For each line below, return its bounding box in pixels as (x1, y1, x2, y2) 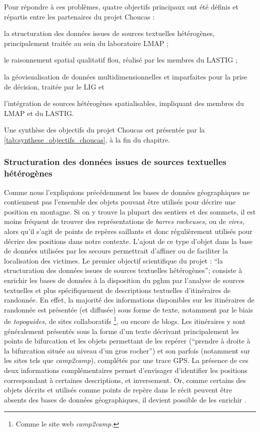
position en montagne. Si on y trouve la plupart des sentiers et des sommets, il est (4, 206, 256, 216)
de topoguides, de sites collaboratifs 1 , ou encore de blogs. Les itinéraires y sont (4, 314, 246, 326)
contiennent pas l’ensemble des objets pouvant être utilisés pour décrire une (4, 196, 235, 207)
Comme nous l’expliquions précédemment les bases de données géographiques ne (4, 186, 250, 197)
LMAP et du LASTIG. (4, 107, 74, 118)
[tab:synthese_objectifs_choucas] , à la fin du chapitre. (4, 134, 170, 144)
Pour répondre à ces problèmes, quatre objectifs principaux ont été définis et (4, 1, 238, 11)
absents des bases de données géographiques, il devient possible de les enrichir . (4, 394, 246, 404)
